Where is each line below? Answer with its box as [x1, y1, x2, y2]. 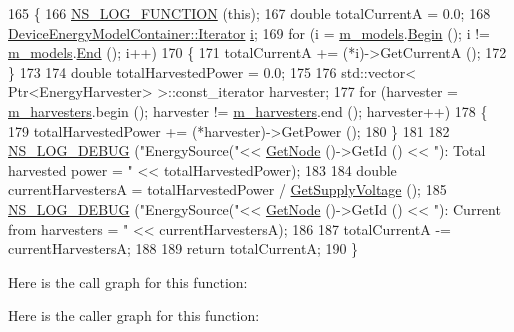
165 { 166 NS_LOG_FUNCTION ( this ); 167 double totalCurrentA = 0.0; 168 [8, 3, 491, 23]
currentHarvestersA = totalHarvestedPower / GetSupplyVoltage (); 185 [8, 179, 447, 200]
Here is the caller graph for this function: [8, 305, 260, 326]
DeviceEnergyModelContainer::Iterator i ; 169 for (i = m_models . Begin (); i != [8, 22, 491, 43]
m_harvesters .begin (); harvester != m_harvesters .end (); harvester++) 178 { [8, 100, 488, 121]
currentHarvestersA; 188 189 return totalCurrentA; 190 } [8, 238, 359, 259]
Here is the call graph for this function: [8, 271, 248, 292]
